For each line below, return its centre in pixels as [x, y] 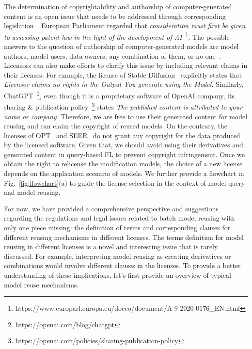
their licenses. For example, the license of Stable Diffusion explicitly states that [123, 74]
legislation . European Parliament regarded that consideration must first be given [125, 25]
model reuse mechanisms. [41, 284]
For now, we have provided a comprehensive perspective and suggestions [111, 208]
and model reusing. [32, 192]
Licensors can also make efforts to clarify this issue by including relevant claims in [126, 65]
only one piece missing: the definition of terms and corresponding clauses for [117, 228]
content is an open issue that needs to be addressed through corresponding [115, 16]
